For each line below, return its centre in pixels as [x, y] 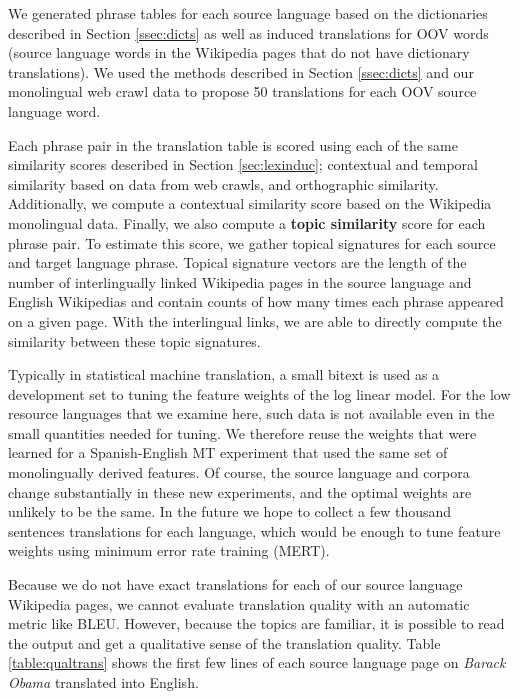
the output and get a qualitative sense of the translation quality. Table [224, 642]
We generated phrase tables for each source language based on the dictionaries [248, 13]
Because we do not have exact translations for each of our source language [235, 584]
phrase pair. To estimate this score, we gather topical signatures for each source [252, 242]
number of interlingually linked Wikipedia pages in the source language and [240, 281]
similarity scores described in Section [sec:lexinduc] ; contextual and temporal [243, 164]
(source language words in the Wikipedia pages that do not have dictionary [239, 52]
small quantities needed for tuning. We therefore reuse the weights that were [242, 432]
